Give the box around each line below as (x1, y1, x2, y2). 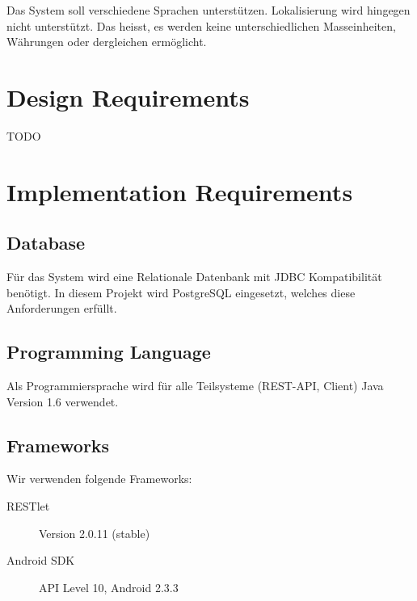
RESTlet (6, 498, 50, 515)
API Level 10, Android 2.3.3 (39, 578, 179, 595)
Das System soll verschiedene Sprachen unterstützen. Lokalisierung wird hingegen (6, 2, 411, 18)
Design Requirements (6, 80, 250, 113)
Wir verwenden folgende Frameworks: (6, 470, 192, 487)
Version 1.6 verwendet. (6, 393, 119, 410)
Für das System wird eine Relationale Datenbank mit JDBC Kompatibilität (6, 268, 382, 285)
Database (6, 230, 86, 255)
